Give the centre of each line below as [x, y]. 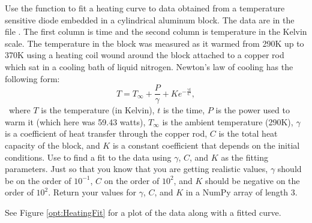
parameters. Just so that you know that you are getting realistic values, [136, 169]
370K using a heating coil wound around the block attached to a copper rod [145, 55]
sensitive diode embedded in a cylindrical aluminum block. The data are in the [150, 19]
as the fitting [245, 157]
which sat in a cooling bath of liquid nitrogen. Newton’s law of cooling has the [149, 66]
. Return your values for [92, 192]
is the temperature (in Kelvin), [98, 110]
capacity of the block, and [52, 145]
